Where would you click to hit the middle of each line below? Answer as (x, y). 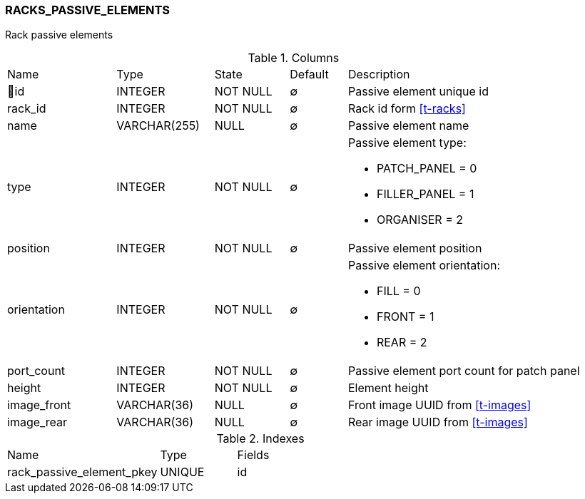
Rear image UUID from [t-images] (438, 422)
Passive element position (415, 248)
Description (379, 74)
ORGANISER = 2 (419, 220)
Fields (253, 455)
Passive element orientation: (424, 266)
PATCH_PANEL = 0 (427, 169)
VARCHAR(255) (158, 126)
